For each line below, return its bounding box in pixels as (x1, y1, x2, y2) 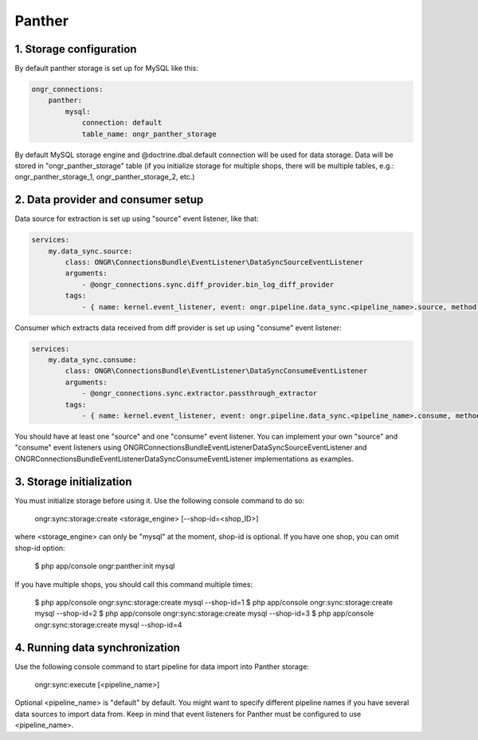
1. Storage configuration (14, 42, 137, 56)
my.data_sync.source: (48, 246, 133, 255)
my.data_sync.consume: (48, 355, 137, 364)
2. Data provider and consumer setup (14, 193, 204, 207)
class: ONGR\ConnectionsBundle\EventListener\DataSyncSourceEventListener (65, 258, 364, 267)
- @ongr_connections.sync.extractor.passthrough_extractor (81, 389, 318, 398)
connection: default (81, 118, 163, 128)
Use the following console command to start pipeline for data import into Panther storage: (14, 662, 310, 671)
